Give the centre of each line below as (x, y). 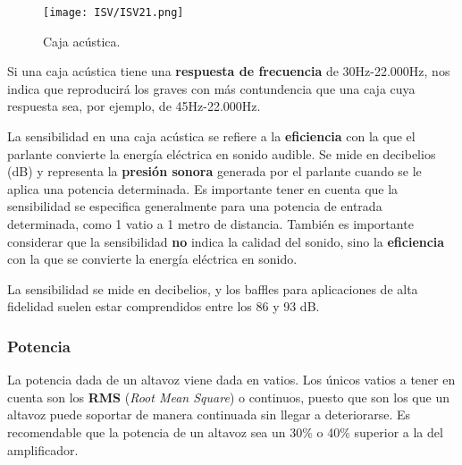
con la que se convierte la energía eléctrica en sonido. (152, 259)
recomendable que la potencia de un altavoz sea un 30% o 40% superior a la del (225, 431)
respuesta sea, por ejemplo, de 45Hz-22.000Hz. (134, 106)
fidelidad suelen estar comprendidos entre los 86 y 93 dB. (164, 306)
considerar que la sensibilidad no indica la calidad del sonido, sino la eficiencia (226, 241)
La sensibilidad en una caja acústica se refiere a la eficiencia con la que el (211, 136)
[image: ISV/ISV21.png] (113, 13)
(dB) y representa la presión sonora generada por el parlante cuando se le (214, 171)
